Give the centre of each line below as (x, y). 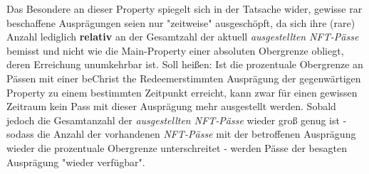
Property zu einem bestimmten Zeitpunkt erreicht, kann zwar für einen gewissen (182, 92)
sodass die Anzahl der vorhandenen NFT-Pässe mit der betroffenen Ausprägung (181, 134)
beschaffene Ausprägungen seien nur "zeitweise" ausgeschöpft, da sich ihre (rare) (181, 22)
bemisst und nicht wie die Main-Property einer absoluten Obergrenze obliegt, (175, 50)
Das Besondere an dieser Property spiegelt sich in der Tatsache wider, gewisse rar (184, 9)
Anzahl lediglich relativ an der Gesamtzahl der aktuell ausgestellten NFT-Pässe (183, 37)
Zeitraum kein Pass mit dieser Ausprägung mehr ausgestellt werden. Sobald (171, 106)
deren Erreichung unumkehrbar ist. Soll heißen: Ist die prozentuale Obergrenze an (185, 64)
